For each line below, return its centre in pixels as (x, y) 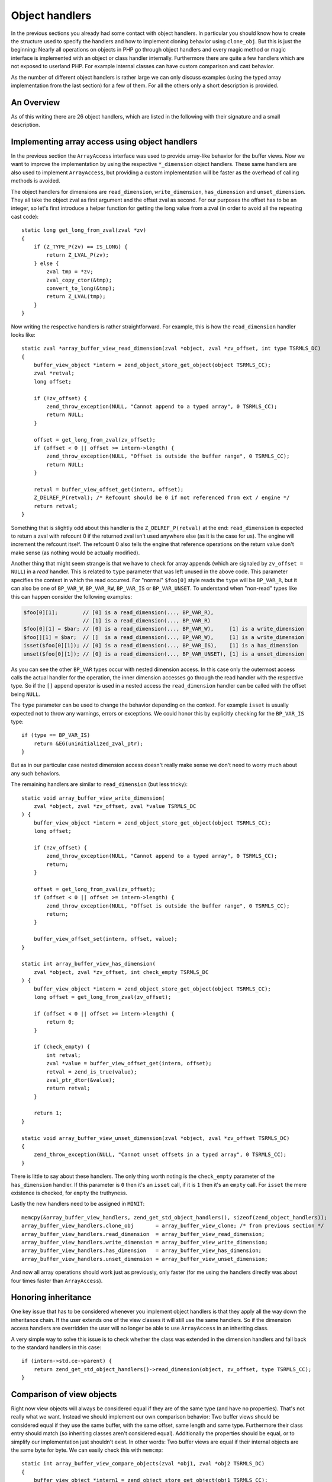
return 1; (48, 1113)
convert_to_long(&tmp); (81, 288)
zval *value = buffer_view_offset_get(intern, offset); (129, 1063)
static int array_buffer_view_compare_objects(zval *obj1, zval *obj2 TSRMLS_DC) (143, 1464)
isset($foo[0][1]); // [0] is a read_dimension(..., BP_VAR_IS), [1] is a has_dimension (161, 646)
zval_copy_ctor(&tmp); (79, 280)
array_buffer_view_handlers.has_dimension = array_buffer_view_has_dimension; (142, 1251)
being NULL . (26, 694)
